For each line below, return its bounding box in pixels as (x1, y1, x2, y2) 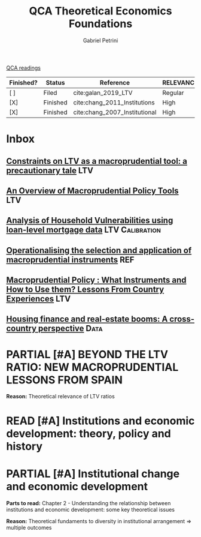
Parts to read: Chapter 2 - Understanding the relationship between (6, 499, 171, 506)
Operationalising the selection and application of (6, 245, 192, 256)
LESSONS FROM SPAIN (6, 373, 123, 386)
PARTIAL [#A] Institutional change (6, 467, 180, 481)
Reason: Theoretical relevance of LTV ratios (6, 393, 115, 400)
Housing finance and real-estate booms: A (6, 314, 168, 325)
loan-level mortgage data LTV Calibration (6, 225, 162, 235)
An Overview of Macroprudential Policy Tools (6, 185, 179, 196)
